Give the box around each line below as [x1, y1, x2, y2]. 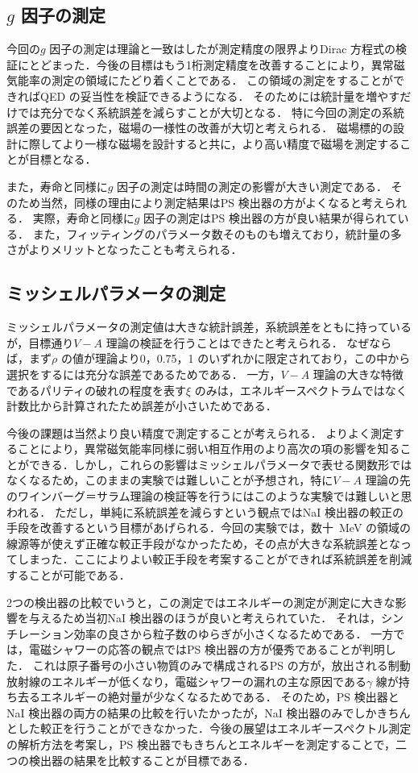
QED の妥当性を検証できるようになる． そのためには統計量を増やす [39, 87, 400, 104]
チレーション [6, 625, 74, 642]
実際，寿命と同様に [32, 210, 135, 226]
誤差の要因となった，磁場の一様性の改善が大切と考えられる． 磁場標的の [6, 119, 393, 136]
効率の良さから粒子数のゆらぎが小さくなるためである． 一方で [73, 625, 405, 642]
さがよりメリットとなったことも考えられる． [6, 241, 242, 258]
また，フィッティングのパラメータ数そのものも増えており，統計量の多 [32, 225, 402, 242]
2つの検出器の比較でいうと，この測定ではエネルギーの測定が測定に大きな [6, 593, 395, 610]
